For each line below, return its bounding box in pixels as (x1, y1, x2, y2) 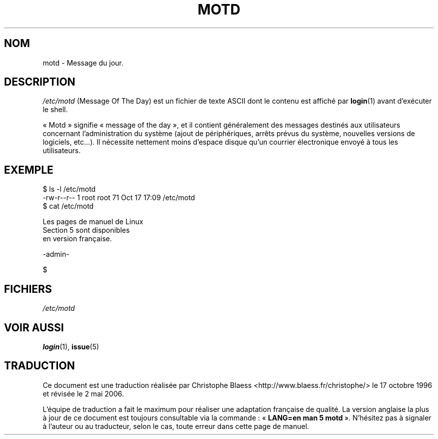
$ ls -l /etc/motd (42, 185, 96, 194)
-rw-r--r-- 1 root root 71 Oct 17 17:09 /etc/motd (42, 193, 195, 202)
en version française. (42, 234, 112, 243)
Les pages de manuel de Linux (42, 217, 143, 226)
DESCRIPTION (4, 76, 75, 89)
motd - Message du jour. (42, 58, 123, 67)
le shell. (42, 105, 68, 114)
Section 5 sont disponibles (42, 226, 130, 235)
